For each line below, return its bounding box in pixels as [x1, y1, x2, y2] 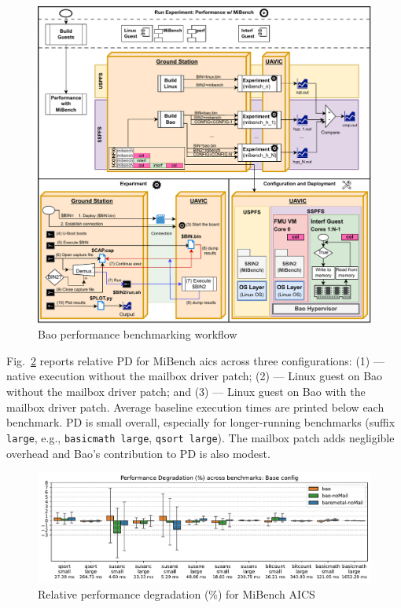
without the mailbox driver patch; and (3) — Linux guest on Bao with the [6, 383, 366, 400]
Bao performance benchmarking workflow [38, 326, 237, 342]
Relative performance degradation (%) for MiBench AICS [38, 585, 315, 602]
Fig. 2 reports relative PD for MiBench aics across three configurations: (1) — [6, 352, 384, 368]
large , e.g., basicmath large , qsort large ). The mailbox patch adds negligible [6, 429, 395, 445]
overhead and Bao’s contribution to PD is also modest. [6, 445, 270, 461]
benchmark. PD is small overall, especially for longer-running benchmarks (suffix [6, 414, 395, 430]
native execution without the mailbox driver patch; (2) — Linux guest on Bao [6, 368, 383, 384]
